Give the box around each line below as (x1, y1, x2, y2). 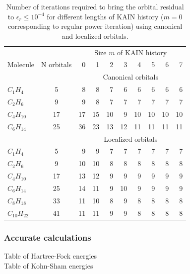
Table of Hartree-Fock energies (4, 250, 97, 261)
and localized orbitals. (62, 30, 128, 41)
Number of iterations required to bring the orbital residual (6, 1, 184, 11)
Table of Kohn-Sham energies (4, 260, 93, 271)
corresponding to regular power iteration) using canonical (8, 21, 183, 31)
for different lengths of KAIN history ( (47, 11, 164, 21)
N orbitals (41, 59, 72, 70)
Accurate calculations (4, 231, 91, 243)
